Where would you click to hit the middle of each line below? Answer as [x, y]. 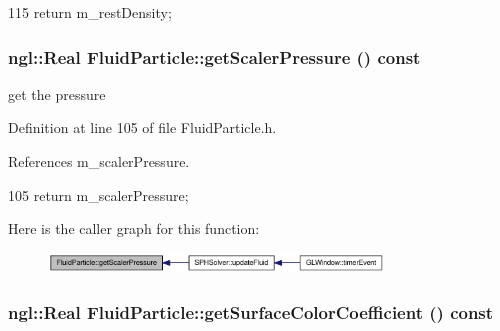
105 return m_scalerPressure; [98, 194]
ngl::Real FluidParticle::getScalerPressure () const [214, 56]
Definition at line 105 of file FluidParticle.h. [142, 127]
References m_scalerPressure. [99, 161]
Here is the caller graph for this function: [134, 228]
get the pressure [57, 93]
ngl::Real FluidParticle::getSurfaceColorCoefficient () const [251, 311]
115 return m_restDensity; [90, 12]
